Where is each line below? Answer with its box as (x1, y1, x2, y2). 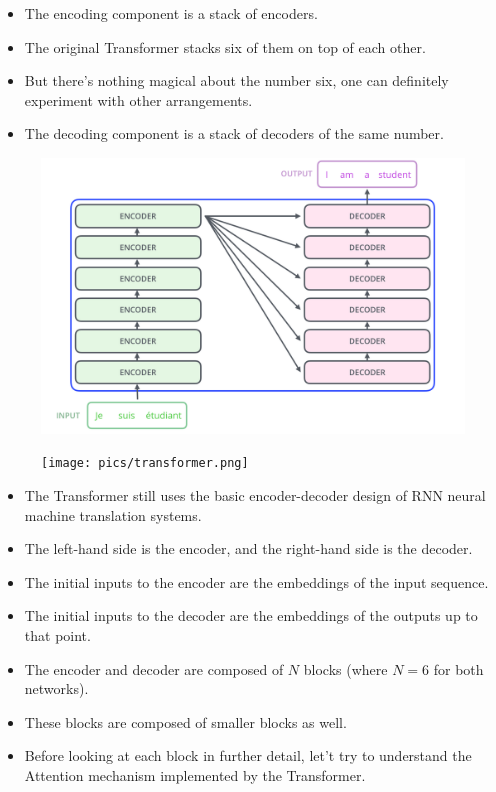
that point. (24, 624, 91, 645)
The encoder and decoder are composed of (24, 658, 284, 679)
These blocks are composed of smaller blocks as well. (24, 711, 347, 732)
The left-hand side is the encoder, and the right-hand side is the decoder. (24, 538, 473, 559)
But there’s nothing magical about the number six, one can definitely (24, 70, 449, 91)
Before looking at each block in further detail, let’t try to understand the (24, 745, 472, 766)
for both (433, 658, 484, 679)
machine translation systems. (24, 504, 202, 525)
